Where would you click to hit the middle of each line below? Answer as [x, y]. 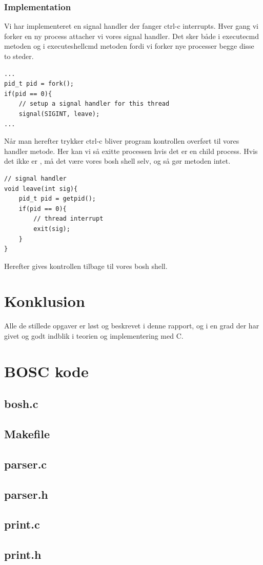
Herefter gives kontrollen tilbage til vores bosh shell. [86, 266]
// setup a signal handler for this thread [94, 104]
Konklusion [45, 301]
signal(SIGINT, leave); [59, 114]
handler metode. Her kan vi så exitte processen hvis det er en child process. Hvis [131, 151]
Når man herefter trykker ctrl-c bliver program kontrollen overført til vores [122, 141]
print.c [22, 524]
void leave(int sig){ [41, 189]
